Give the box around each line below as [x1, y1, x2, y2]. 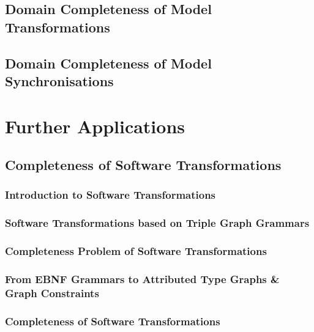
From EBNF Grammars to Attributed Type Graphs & [5, 271, 280, 286]
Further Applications [5, 113, 185, 138]
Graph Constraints [5, 285, 99, 300]
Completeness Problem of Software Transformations [5, 243, 267, 259]
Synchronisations [5, 71, 114, 90]
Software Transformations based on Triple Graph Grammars [5, 215, 310, 231]
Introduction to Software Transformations [5, 187, 216, 202]
